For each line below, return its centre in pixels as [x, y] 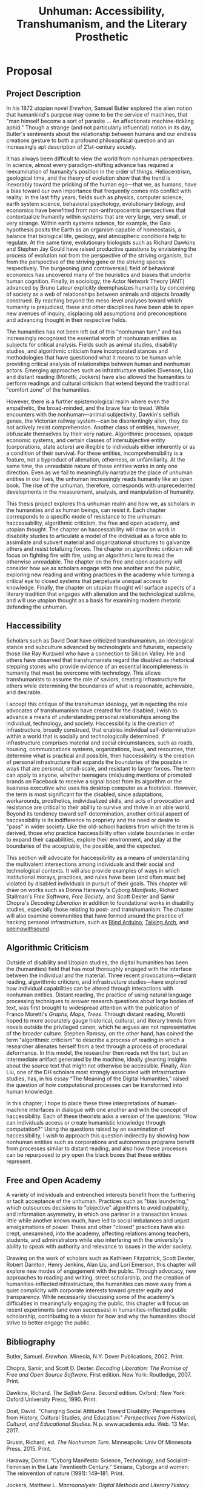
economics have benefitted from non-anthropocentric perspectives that [96, 210]
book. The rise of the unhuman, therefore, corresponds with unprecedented [101, 485]
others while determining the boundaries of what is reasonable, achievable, [100, 686]
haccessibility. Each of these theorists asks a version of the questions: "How [102, 1116]
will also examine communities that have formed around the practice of [95, 916]
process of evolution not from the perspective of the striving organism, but [99, 255]
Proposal [29, 71]
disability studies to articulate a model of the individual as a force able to [97, 536]
